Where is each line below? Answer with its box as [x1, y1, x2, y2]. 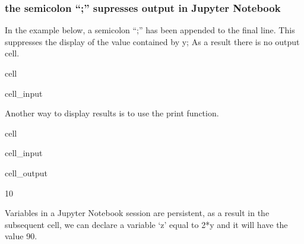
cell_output [5, 166, 47, 179]
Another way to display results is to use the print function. [5, 107, 219, 119]
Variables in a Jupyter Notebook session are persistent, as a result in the [5, 207, 270, 219]
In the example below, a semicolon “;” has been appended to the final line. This [5, 24, 295, 36]
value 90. [5, 230, 37, 242]
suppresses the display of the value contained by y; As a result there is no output [5, 35, 300, 47]
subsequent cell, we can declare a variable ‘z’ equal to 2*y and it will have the [5, 218, 288, 230]
